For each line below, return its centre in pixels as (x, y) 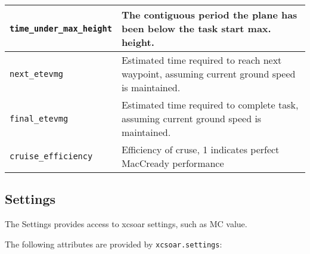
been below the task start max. (196, 28)
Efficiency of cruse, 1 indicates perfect (200, 149)
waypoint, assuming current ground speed (208, 74)
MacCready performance (173, 163)
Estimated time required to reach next (201, 60)
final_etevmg (39, 118)
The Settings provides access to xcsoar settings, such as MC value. (126, 224)
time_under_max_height (61, 28)
